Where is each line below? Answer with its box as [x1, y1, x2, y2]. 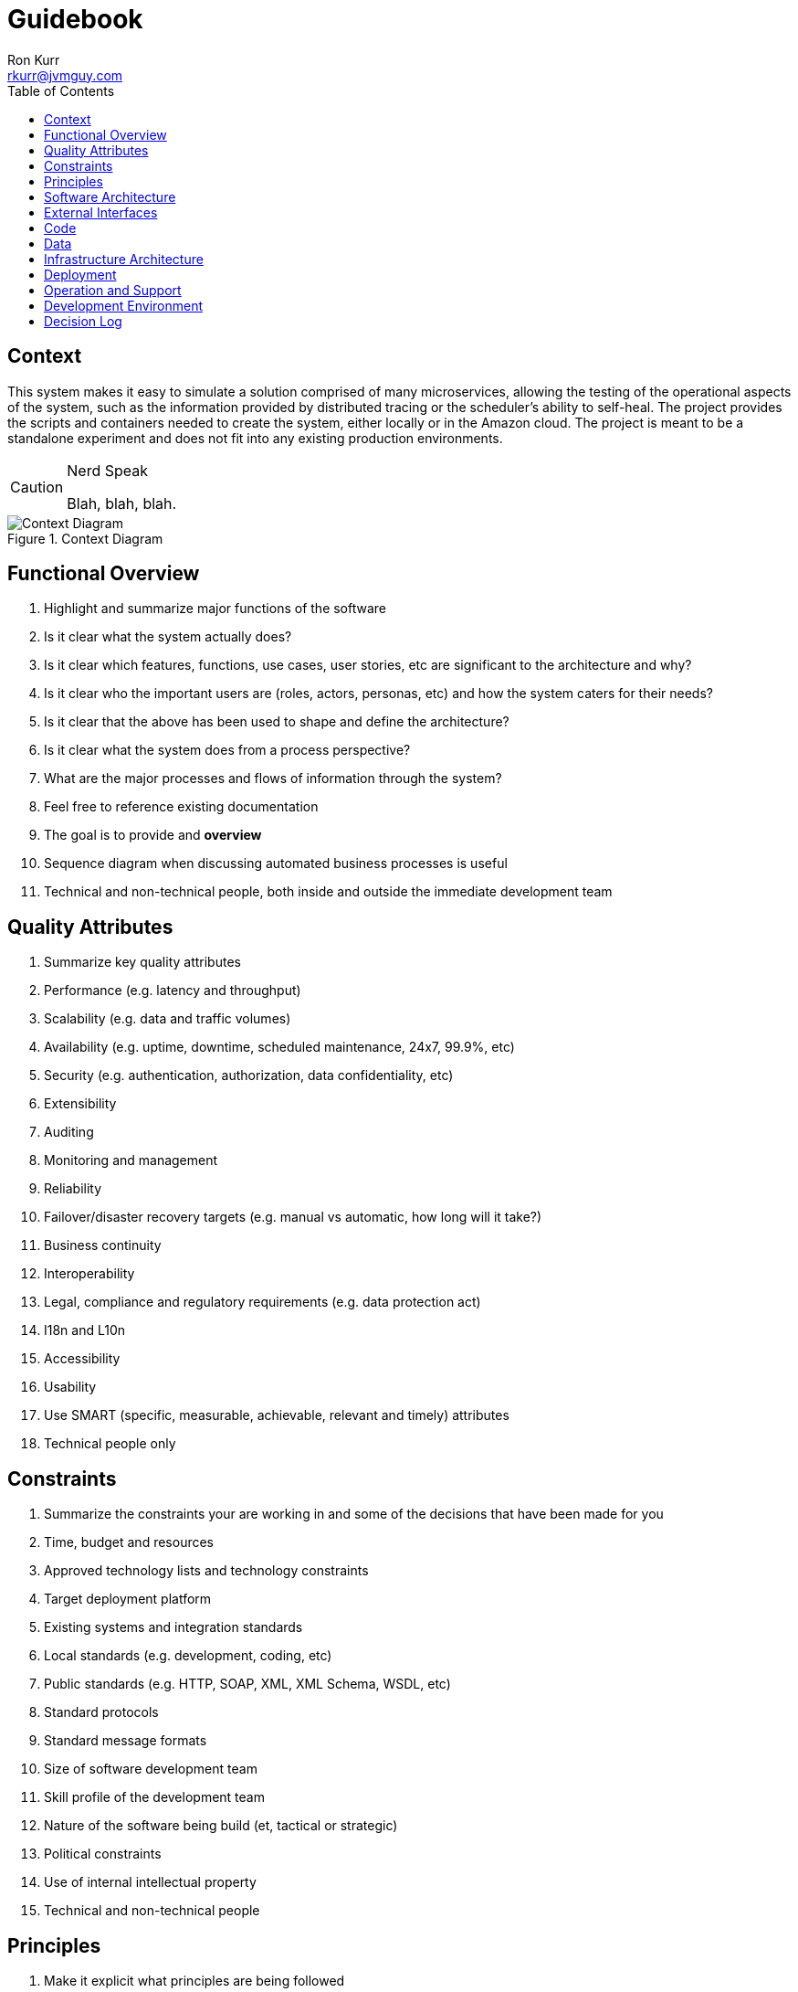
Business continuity [44, 1237, 162, 1254]
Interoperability [44, 1266, 135, 1282]
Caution [10, 477, 64, 496]
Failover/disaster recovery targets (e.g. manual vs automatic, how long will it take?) [44, 1209, 542, 1225]
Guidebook [7, 4, 143, 35]
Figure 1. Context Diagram [7, 530, 163, 546]
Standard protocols [44, 1704, 159, 1721]
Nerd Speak [67, 461, 149, 480]
